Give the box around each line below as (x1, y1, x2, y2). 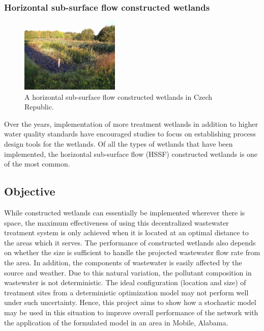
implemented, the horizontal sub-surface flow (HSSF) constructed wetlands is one (4, 148, 258, 159)
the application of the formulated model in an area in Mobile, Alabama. (4, 317, 228, 327)
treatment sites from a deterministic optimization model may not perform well (4, 287, 249, 297)
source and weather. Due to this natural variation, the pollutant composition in (4, 267, 252, 278)
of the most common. (4, 158, 70, 169)
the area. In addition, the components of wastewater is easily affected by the (4, 257, 242, 267)
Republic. (24, 101, 54, 112)
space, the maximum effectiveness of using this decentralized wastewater (4, 217, 229, 228)
